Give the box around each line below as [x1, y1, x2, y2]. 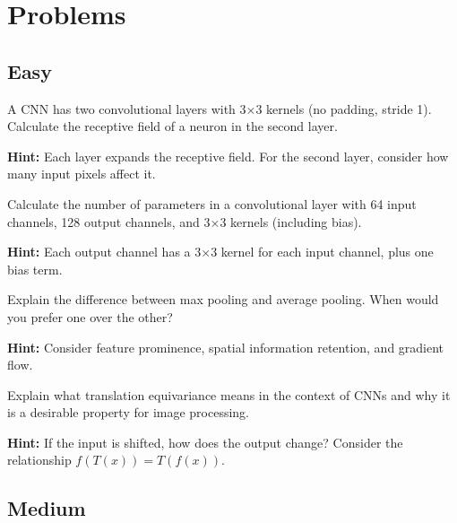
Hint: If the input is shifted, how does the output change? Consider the [7, 432, 403, 451]
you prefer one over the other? [7, 307, 173, 326]
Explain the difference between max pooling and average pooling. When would [7, 290, 439, 309]
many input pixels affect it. [7, 164, 156, 183]
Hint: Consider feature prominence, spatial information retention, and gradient [7, 337, 444, 356]
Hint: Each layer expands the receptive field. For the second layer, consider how [7, 146, 449, 165]
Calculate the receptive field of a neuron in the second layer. [7, 117, 338, 135]
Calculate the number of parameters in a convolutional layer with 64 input [7, 194, 417, 213]
